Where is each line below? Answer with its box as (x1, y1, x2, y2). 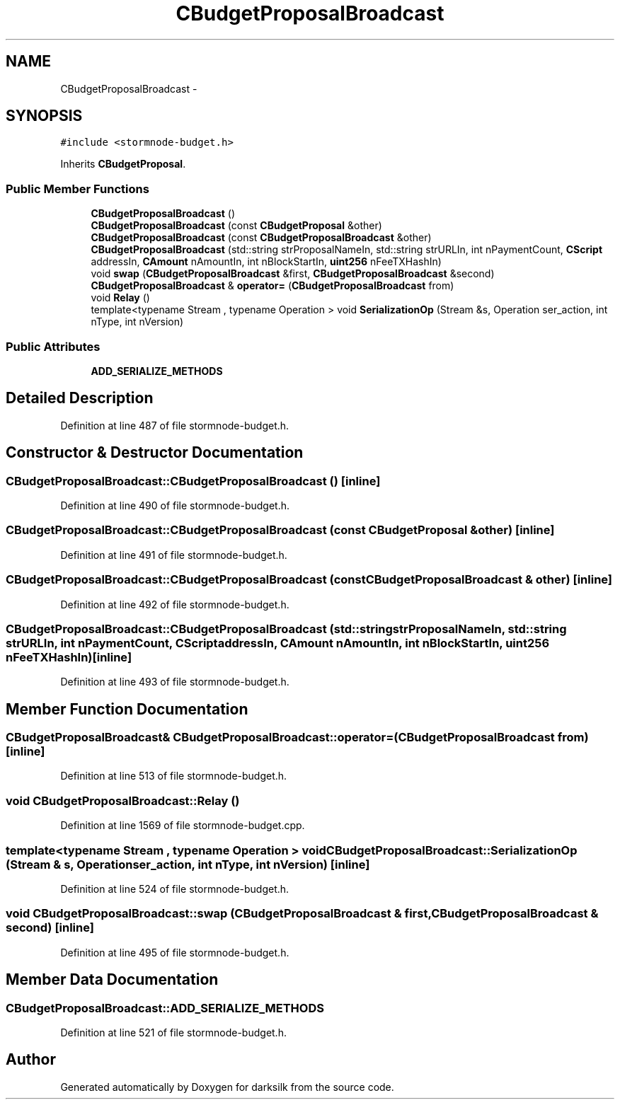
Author (6, 1051, 56, 1069)
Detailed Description (6, 389, 154, 407)
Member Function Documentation (6, 700, 248, 718)
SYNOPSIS (6, 107, 83, 125)
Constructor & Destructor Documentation (6, 444, 304, 462)
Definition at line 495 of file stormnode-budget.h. (60, 946, 289, 959)
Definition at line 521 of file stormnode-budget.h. (60, 1026, 287, 1039)
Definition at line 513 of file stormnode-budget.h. (60, 770, 287, 782)
